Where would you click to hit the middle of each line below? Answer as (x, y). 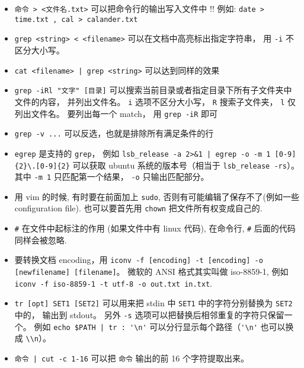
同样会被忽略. (41, 239)
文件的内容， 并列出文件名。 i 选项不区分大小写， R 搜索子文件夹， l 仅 (155, 101)
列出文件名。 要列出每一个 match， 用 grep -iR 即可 (116, 113)
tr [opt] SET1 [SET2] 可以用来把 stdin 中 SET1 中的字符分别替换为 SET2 (153, 303)
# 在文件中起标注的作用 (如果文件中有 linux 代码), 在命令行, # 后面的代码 (155, 228)
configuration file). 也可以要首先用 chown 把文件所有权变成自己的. (138, 208)
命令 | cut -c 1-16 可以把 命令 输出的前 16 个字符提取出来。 (132, 358)
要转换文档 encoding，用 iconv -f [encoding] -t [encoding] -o (139, 260)
